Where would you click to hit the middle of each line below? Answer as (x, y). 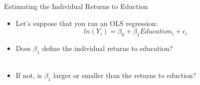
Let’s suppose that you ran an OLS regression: (87, 23)
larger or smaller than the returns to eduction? (125, 75)
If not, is (29, 75)
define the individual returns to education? (107, 48)
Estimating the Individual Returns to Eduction (76, 6)
